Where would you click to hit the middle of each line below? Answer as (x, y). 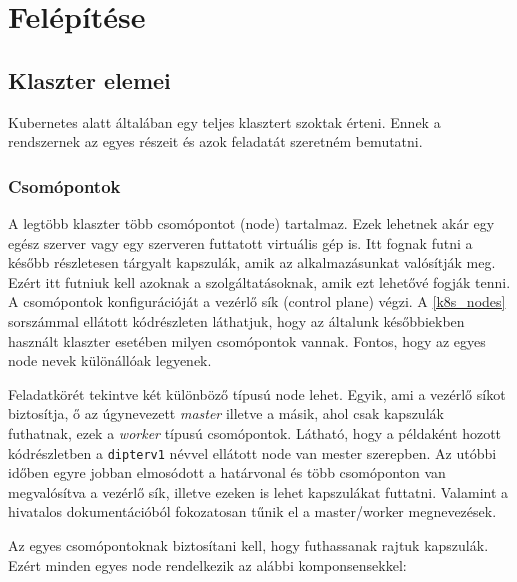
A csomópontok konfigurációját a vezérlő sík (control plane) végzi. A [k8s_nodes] (257, 301)
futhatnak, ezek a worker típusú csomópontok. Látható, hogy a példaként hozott (255, 432)
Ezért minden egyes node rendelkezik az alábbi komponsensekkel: (207, 564)
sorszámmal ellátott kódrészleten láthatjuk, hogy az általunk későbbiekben (236, 320)
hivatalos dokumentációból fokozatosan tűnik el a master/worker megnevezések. (252, 511)
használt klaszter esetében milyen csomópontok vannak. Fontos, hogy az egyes (247, 340)
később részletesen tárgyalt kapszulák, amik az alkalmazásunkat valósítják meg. (252, 262)
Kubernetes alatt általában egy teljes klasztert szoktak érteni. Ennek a (224, 121)
